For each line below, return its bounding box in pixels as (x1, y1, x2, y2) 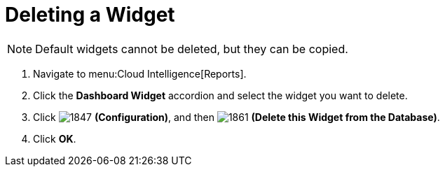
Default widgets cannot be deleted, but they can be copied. (35, 41, 348, 56)
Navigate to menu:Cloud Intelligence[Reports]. (33, 67, 247, 80)
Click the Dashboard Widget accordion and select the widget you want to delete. (33, 89, 408, 101)
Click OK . (33, 132, 76, 145)
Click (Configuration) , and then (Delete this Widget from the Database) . (33, 110, 440, 123)
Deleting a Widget (5, 3, 175, 27)
